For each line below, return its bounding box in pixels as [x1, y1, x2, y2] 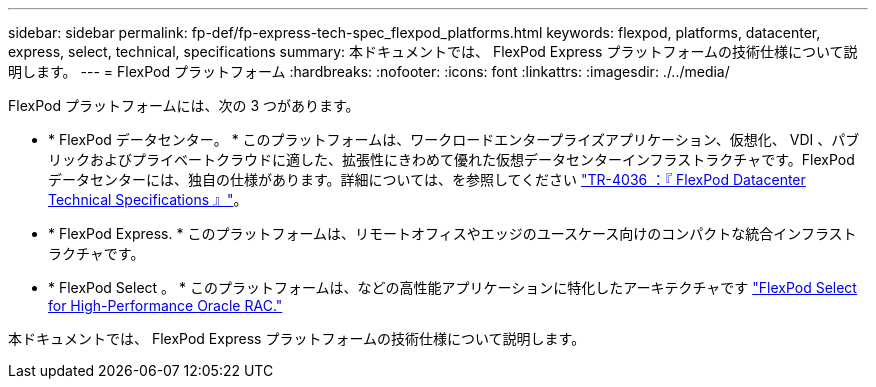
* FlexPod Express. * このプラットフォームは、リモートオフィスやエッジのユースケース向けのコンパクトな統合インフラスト [48, 225, 857, 242]
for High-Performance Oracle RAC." [48, 297, 283, 314]
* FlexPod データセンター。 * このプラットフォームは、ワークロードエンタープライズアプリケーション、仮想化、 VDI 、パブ [48, 131, 860, 148]
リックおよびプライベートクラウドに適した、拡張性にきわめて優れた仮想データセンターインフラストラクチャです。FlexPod [48, 151, 855, 168]
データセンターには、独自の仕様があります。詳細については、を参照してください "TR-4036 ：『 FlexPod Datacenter [48, 171, 806, 188]
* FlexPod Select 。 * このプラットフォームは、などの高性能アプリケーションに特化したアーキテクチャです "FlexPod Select [48, 279, 857, 296]
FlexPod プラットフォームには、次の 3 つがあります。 [8, 97, 360, 114]
